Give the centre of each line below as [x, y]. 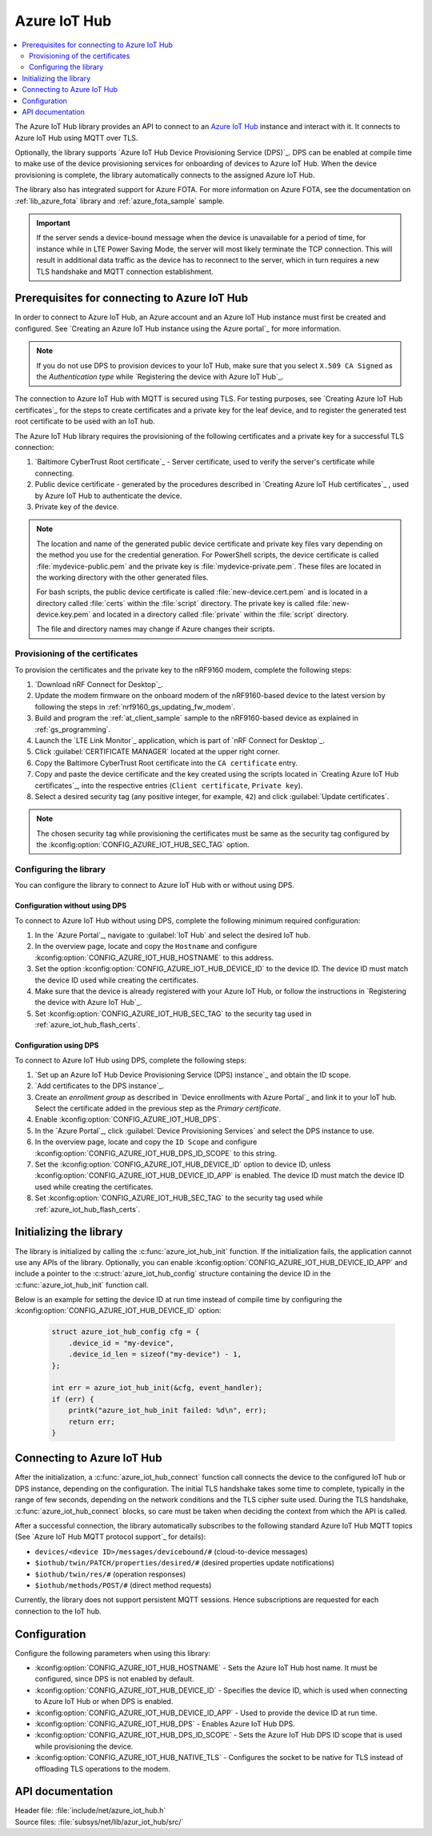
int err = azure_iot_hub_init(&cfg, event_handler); [157, 1388]
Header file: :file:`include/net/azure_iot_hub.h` [90, 1810]
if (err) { [73, 1399]
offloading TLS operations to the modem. [103, 1769]
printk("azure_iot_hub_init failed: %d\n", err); [168, 1410]
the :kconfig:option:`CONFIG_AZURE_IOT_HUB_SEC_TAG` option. [143, 845]
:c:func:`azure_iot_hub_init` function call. [82, 1284]
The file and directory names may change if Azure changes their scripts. [156, 629]
